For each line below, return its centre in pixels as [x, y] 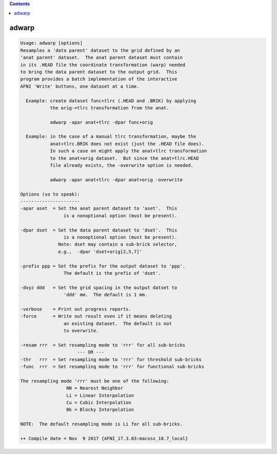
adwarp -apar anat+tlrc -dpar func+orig [102, 122]
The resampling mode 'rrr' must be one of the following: [95, 381]
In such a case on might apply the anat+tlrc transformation [128, 151]
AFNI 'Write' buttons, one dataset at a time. [80, 86]
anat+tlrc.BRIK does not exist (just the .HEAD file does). [127, 144]
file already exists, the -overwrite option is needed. [122, 165]
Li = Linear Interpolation [100, 395]
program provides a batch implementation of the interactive [99, 79]
